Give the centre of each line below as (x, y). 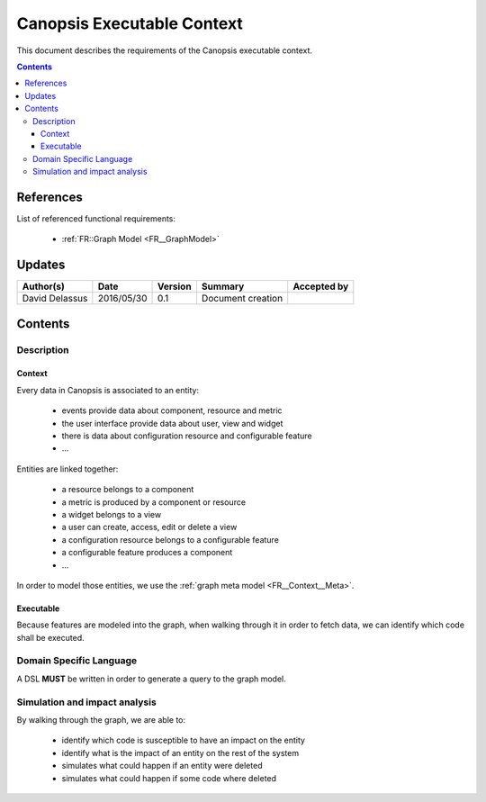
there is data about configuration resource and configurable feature (187, 436)
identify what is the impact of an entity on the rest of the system (180, 752)
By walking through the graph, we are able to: (101, 719)
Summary (223, 286)
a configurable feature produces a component (147, 553)
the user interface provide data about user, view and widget (172, 423)
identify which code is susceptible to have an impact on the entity (184, 740)
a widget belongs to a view (112, 514)
